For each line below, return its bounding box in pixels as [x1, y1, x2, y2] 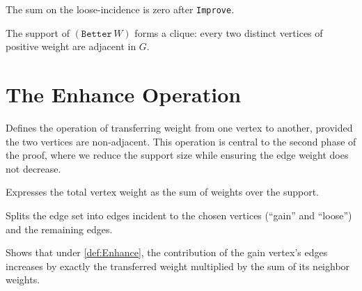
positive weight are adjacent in [6, 39, 136, 54]
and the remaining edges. [6, 221, 113, 236]
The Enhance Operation [6, 80, 242, 109]
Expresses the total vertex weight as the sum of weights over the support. [6, 184, 320, 199]
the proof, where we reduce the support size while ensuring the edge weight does [6, 148, 349, 162]
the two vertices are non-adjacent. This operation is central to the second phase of [6, 134, 356, 148]
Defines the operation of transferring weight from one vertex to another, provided [6, 120, 353, 134]
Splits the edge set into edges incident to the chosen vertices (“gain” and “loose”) [6, 207, 352, 222]
